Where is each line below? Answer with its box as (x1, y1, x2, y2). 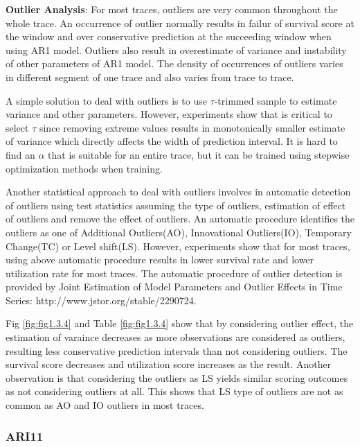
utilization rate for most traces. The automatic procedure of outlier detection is (6, 265, 343, 280)
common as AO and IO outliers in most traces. (6, 398, 204, 412)
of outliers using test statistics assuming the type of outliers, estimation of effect (6, 198, 346, 212)
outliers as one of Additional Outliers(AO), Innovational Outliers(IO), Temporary (6, 225, 352, 239)
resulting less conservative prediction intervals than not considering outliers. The (6, 343, 348, 358)
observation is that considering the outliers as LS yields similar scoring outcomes (6, 370, 348, 385)
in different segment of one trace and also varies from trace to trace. (6, 69, 294, 84)
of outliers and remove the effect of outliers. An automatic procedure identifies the (6, 211, 355, 226)
